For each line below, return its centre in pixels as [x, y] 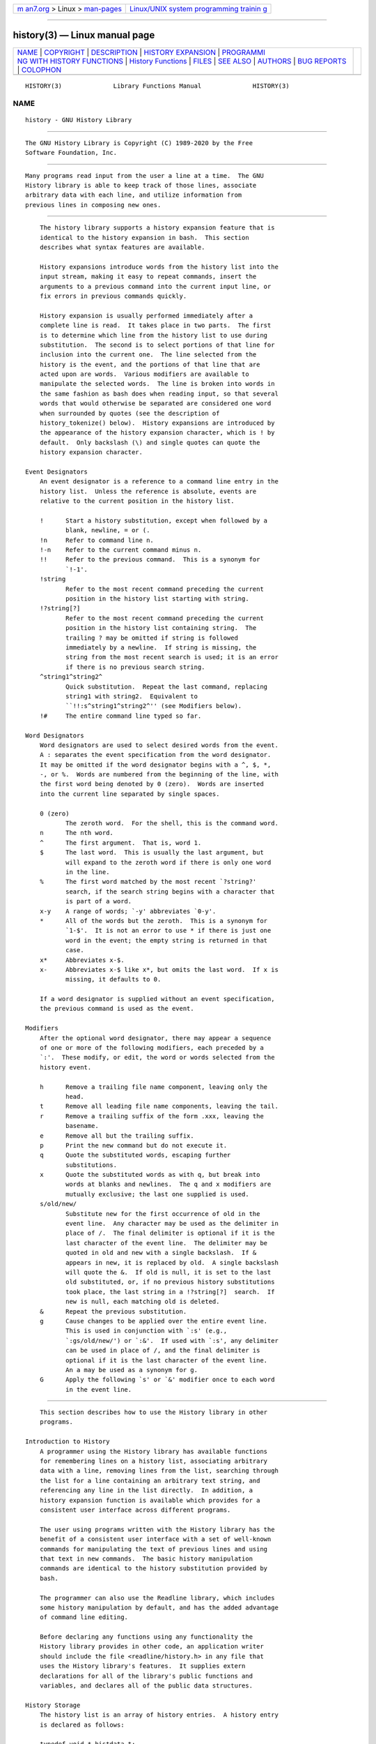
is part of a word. [99, 901]
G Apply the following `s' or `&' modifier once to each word [157, 1380]
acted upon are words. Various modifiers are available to [144, 374]
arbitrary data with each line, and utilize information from [134, 195]
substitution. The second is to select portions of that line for [157, 345]
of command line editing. [84, 1617]
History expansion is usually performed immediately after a [146, 315]
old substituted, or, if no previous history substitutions [170, 1282]
